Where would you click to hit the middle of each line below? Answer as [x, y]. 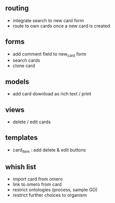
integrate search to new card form [48, 20]
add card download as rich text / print [52, 94]
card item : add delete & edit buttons [49, 150]
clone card [24, 66]
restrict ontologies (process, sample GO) [55, 190]
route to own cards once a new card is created [61, 26]
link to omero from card [37, 184]
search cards [26, 61]
